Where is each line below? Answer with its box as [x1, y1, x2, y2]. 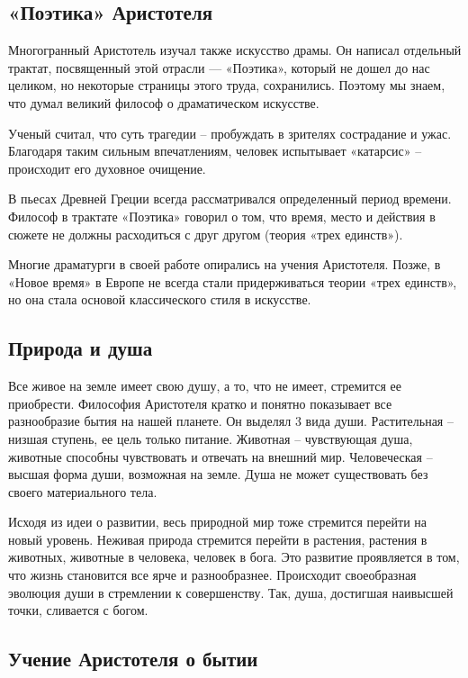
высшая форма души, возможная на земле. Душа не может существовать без [8, 465, 428, 484]
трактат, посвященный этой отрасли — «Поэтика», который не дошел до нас [8, 58, 430, 77]
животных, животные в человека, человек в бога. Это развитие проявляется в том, [8, 547, 460, 566]
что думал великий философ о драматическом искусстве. [8, 93, 319, 112]
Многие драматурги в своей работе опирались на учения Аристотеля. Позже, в [8, 255, 441, 274]
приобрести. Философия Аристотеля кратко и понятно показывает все [8, 393, 392, 412]
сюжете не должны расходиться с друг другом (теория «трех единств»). [8, 224, 403, 243]
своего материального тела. [8, 482, 157, 501]
